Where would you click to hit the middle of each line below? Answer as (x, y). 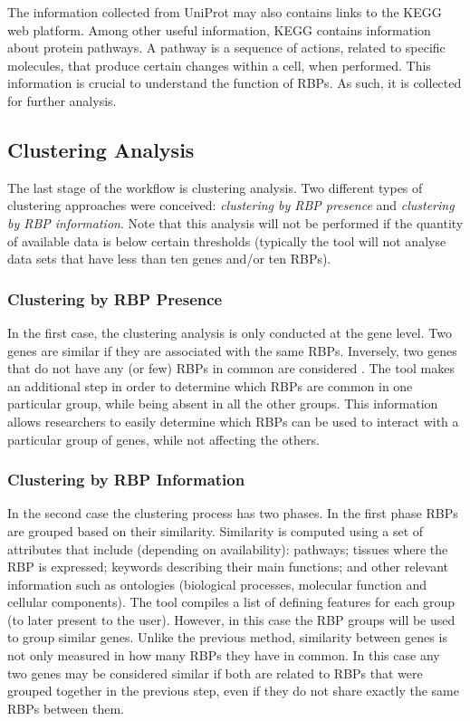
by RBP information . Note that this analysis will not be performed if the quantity (235, 222)
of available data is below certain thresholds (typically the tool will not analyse (227, 240)
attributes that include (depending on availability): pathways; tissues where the (228, 548)
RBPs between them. (66, 708)
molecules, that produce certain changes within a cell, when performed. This (219, 65)
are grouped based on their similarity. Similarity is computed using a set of (216, 530)
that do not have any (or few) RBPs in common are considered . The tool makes (231, 368)
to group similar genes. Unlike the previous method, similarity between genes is (227, 637)
